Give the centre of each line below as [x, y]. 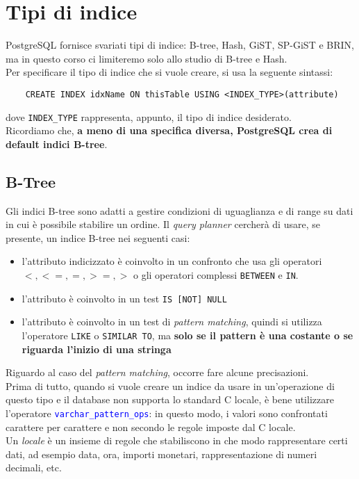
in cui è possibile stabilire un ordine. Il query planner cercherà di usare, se [163, 224]
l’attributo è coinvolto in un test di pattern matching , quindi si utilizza [172, 322]
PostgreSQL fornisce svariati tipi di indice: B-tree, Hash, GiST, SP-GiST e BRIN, [180, 45]
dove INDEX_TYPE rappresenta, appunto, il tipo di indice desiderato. [149, 116]
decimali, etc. [34, 468]
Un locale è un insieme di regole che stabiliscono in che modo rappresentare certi [177, 440]
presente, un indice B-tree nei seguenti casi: [98, 237]
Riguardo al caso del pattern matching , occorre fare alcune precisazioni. [157, 372]
